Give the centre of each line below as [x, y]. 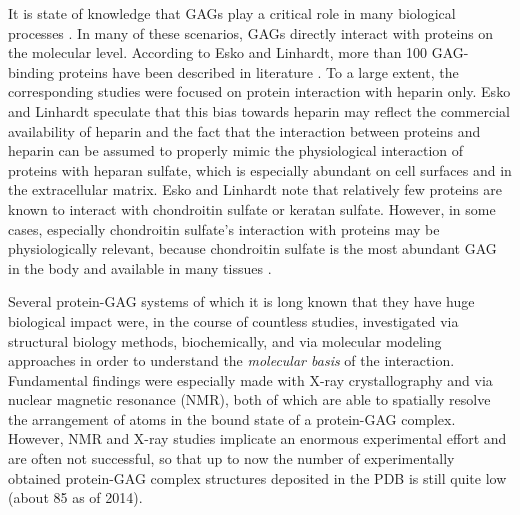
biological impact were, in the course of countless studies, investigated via [233, 320]
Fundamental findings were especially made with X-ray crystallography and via [250, 379]
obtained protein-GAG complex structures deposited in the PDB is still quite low [257, 477]
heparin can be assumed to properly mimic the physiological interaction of [236, 150]
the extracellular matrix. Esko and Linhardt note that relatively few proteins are [255, 189]
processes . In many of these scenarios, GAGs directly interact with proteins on [251, 32]
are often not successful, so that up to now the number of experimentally [231, 458]
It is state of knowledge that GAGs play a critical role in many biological [232, 13]
